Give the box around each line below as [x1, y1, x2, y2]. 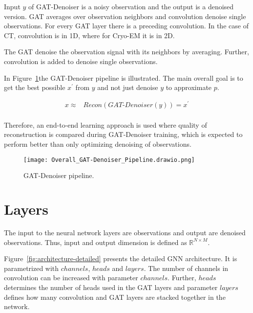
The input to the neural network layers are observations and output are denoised [4, 227, 246, 238]
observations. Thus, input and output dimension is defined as [4, 237, 187, 247]
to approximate [166, 82, 212, 92]
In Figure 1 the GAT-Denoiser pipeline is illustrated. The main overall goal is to [4, 72, 243, 83]
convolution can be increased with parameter [4, 272, 138, 283]
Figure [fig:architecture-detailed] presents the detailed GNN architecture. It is [4, 253, 237, 264]
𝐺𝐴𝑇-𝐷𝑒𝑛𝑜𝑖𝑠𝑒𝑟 [108, 101, 153, 109]
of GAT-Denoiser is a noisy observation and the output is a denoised [28, 1, 234, 11]
